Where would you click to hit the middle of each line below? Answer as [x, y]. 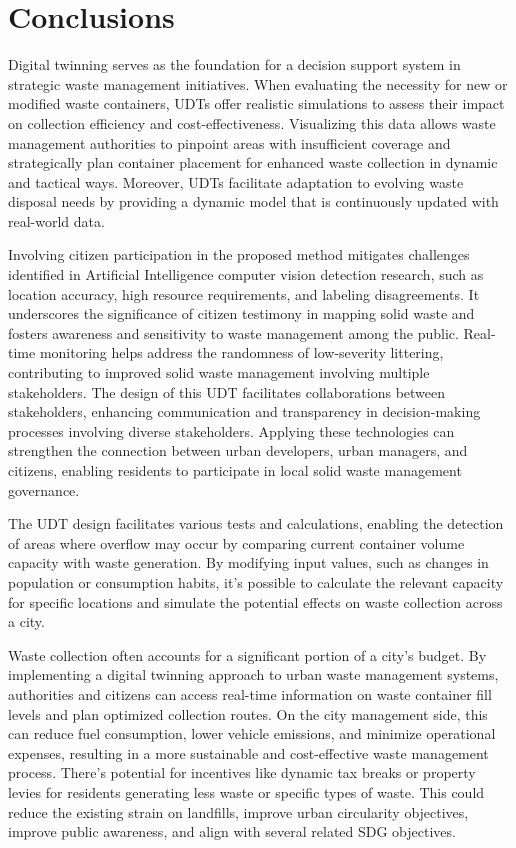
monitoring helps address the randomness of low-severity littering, [241, 352]
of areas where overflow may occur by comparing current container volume [236, 542]
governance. [44, 489]
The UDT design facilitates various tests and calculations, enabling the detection [256, 523]
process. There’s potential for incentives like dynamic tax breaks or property [242, 772]
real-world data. [56, 220]
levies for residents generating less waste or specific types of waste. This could [246, 791]
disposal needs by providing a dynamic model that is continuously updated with [253, 201]
